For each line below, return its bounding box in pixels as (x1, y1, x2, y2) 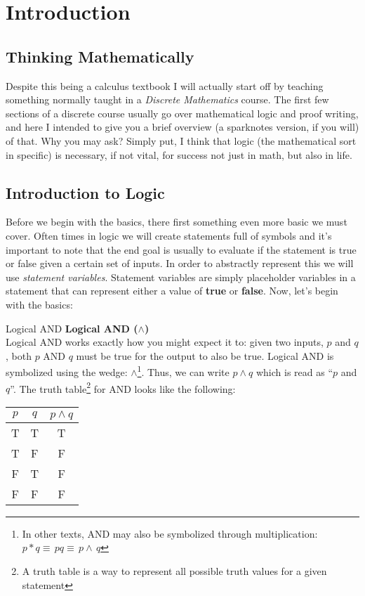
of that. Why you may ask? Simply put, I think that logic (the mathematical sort (6, 133, 357, 148)
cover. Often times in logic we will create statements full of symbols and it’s (6, 228, 332, 242)
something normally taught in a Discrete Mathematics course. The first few (6, 92, 329, 107)
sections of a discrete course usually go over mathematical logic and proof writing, (6, 105, 359, 120)
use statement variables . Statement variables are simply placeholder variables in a (6, 269, 356, 284)
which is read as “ (255, 364, 333, 379)
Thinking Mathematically (6, 45, 194, 67)
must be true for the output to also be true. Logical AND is (76, 348, 334, 363)
